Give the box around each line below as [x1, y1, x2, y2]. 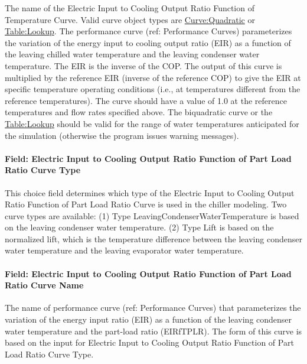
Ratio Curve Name [5, 279, 84, 291]
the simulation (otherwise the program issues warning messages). [5, 129, 239, 141]
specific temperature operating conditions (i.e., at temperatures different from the [5, 83, 301, 95]
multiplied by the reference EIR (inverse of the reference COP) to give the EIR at [5, 71, 301, 83]
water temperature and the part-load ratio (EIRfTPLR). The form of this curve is [5, 324, 302, 337]
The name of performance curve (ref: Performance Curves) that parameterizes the [5, 301, 301, 314]
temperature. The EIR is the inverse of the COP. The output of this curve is [5, 59, 282, 71]
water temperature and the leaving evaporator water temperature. [5, 244, 244, 256]
